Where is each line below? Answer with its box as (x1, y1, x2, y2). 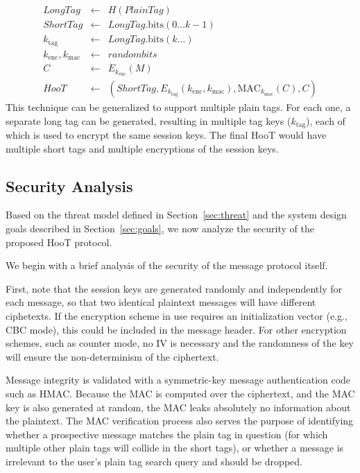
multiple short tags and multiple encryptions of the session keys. (6, 141, 279, 155)
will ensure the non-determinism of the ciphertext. (6, 349, 219, 363)
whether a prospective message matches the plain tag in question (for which (6, 427, 328, 441)
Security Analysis (6, 175, 133, 196)
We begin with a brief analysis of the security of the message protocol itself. (6, 258, 328, 273)
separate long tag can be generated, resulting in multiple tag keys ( (6, 113, 291, 128)
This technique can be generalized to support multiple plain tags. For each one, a (6, 99, 351, 114)
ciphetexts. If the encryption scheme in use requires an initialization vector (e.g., (6, 308, 348, 322)
